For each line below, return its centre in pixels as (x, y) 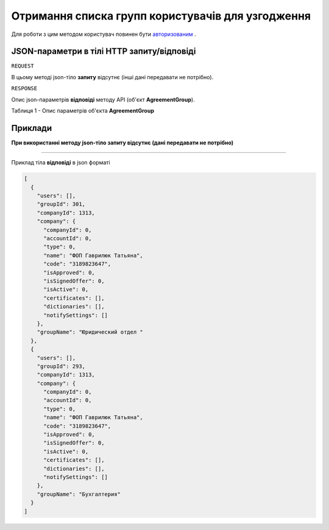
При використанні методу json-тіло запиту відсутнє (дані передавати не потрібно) (122, 143)
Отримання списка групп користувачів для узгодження (161, 16)
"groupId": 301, (61, 204)
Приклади (32, 128)
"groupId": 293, (61, 366)
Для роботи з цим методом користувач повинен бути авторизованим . (104, 34)
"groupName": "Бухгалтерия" (79, 494)
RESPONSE (24, 89)
